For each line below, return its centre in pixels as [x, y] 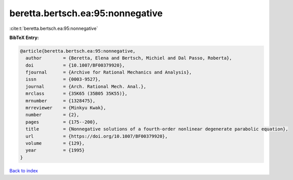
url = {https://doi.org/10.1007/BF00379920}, [97, 136]
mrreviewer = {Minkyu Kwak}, [66, 108]
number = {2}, [53, 115]
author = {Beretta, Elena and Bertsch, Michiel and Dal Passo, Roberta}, [129, 58]
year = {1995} [55, 150]
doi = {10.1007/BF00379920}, [75, 65]
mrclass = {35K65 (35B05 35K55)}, [77, 94]
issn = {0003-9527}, [63, 79]
